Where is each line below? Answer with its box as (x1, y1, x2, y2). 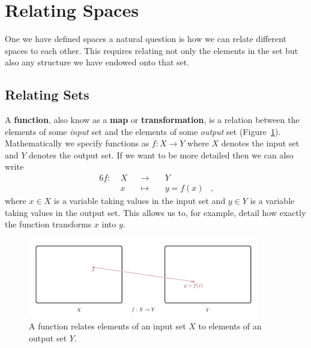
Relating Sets (5, 85, 89, 104)
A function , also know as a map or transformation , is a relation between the (5, 113, 300, 126)
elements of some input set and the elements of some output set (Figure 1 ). (5, 125, 281, 137)
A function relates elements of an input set (29, 320, 186, 332)
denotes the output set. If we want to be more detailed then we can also (29, 148, 294, 161)
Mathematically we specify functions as (5, 137, 149, 149)
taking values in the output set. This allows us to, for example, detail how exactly (5, 206, 306, 218)
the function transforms (5, 218, 92, 230)
